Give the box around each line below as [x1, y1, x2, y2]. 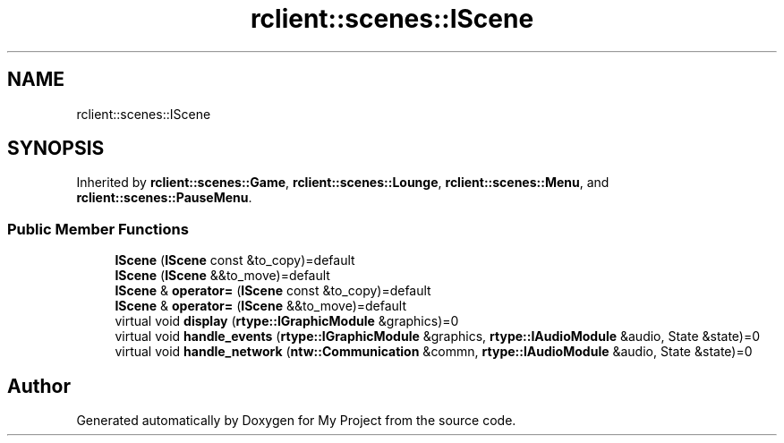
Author [7, 374, 71, 397]
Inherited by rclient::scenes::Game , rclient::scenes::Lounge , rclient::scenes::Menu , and [76, 175, 609, 191]
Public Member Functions [7, 219, 189, 238]
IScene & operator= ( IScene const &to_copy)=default [115, 283, 431, 299]
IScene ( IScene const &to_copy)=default [115, 252, 355, 268]
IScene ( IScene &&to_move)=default [115, 268, 330, 284]
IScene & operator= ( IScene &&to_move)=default [115, 298, 407, 314]
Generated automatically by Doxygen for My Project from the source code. [76, 413, 516, 429]
